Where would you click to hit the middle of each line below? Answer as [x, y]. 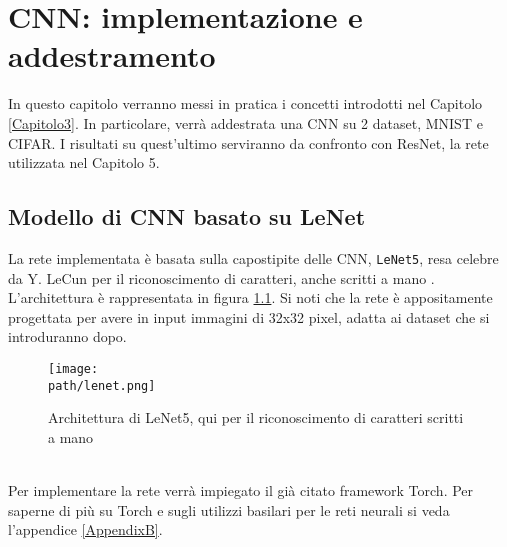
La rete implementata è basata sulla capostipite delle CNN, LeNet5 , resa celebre [253, 257]
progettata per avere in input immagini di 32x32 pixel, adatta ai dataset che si [249, 316]
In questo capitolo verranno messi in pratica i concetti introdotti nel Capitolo [245, 103]
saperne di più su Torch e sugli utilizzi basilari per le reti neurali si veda [229, 509]
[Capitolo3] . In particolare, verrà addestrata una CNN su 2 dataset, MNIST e [245, 122]
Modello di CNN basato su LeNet [187, 216]
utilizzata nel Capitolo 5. [84, 162]
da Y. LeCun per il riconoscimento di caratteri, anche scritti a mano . [221, 277]
